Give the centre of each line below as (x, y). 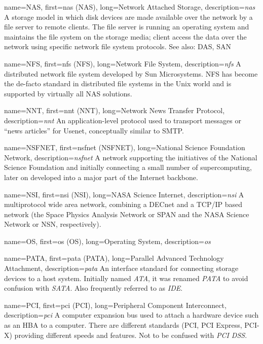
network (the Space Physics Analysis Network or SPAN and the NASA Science (127, 214)
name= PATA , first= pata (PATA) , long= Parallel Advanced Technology (114, 258)
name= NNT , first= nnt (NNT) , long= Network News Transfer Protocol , (115, 110)
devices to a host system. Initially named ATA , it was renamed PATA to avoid (126, 278)
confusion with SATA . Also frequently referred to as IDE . (93, 288)
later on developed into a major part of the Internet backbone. (101, 177)
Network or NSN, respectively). (53, 224)
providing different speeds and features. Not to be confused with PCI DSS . (131, 335)
